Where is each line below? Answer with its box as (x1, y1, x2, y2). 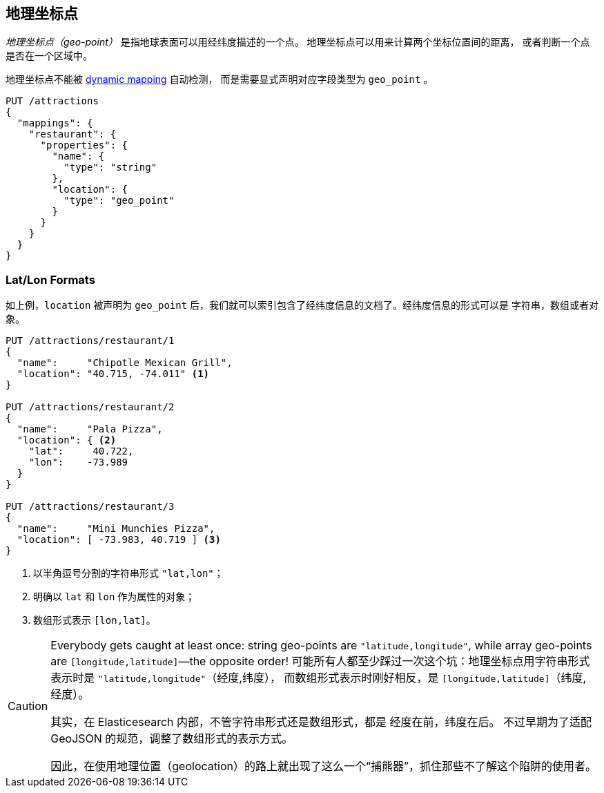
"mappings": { (17, 117, 93, 129)
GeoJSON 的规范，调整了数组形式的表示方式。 (50, 732, 293, 746)
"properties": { (40, 140, 128, 151)
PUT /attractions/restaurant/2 (6, 401, 175, 413)
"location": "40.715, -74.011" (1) (17, 368, 210, 380)
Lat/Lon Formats (6, 272, 95, 287)
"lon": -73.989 (28, 457, 128, 468)
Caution (8, 699, 48, 714)
